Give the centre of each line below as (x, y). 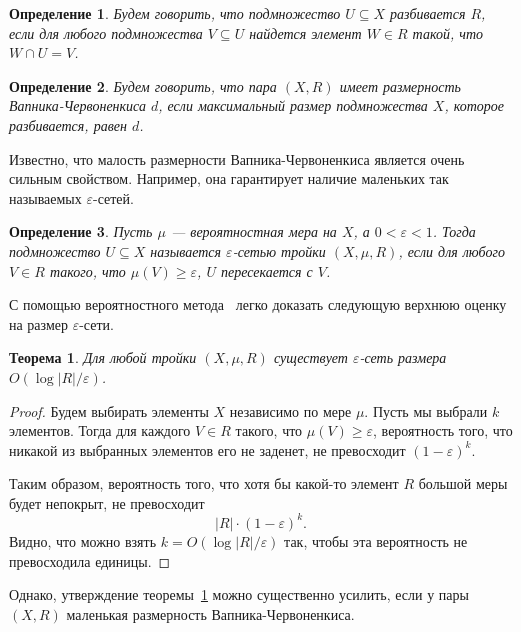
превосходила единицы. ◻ (90, 560)
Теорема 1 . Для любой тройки (103, 357)
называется (186, 250)
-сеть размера (403, 357)
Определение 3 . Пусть (81, 231)
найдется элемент (305, 32)
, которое (474, 105)
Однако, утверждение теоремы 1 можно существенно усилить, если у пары (239, 594)
